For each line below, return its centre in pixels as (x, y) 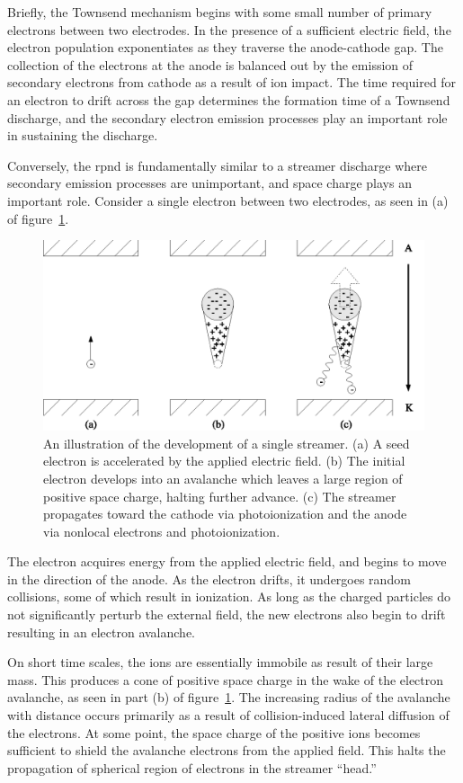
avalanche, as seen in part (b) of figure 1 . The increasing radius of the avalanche (229, 697)
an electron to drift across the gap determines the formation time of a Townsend (229, 99)
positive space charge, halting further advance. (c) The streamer (220, 496)
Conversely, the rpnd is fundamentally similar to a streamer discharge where (217, 165)
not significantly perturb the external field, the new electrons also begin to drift (227, 614)
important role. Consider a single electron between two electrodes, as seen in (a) (228, 200)
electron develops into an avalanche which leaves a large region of (223, 478)
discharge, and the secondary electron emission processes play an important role (227, 117)
